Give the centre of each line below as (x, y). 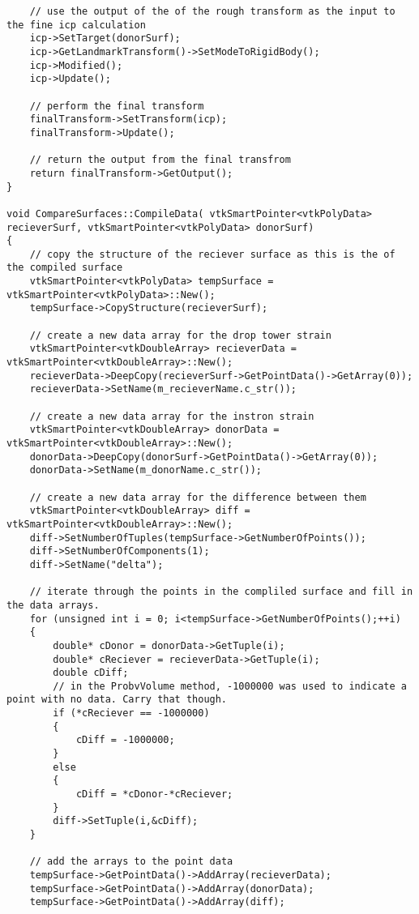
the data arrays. (53, 605)
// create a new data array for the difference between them (198, 497)
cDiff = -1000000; (125, 740)
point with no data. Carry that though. (117, 700)
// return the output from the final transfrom (160, 160)
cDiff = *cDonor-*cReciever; (154, 794)
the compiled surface (65, 268)
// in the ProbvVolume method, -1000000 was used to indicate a (230, 686)
